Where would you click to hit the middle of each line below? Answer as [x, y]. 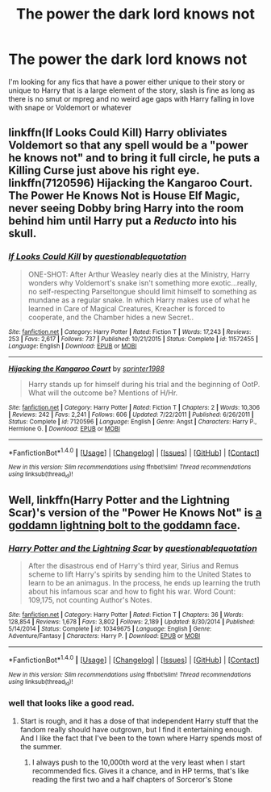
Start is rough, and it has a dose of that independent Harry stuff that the [139, 721]
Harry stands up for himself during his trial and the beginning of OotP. [144, 384]
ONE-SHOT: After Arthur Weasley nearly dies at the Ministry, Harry [139, 274]
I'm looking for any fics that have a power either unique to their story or [127, 81]
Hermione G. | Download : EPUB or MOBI [65, 428]
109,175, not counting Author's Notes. [90, 600]
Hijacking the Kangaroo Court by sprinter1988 [87, 369]
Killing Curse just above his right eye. [104, 171]
